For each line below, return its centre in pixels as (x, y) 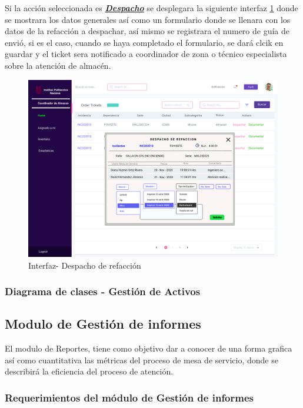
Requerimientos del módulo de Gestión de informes (129, 397)
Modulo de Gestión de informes (103, 324)
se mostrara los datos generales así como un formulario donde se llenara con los (148, 19)
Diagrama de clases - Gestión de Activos (103, 291)
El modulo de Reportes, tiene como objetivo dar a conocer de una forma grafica (149, 348)
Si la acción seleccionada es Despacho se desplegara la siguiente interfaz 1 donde (151, 8)
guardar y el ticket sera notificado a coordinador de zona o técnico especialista (146, 54)
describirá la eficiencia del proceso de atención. (89, 371)
